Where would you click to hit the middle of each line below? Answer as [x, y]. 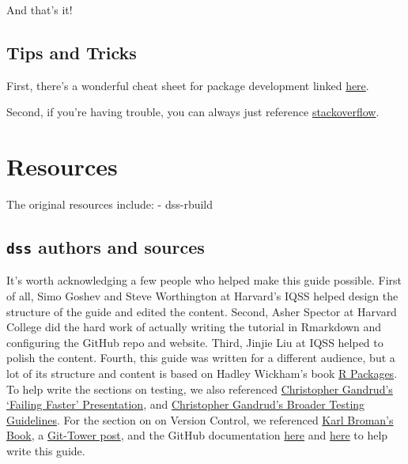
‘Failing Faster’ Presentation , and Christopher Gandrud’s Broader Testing [186, 404]
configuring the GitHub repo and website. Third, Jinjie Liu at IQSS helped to [195, 342]
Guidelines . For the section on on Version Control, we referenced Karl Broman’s [200, 419]
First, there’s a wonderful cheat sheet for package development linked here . [188, 85]
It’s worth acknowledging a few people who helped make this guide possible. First [204, 280]
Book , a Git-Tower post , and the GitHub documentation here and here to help [197, 435]
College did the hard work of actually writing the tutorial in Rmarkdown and [194, 327]
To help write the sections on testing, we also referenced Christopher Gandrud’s [200, 389]
